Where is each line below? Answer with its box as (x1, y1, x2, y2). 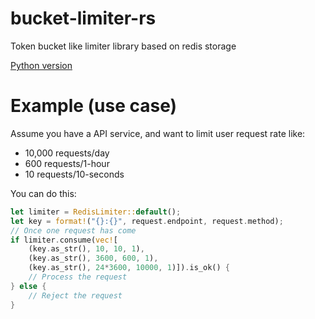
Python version (10, 59, 73, 71)
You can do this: (10, 187, 77, 199)
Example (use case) (10, 95, 178, 117)
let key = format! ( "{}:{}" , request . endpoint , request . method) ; (10, 216, 284, 226)
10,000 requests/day (24, 147, 110, 159)
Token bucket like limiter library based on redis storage (10, 40, 237, 52)
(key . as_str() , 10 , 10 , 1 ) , (28, 244, 145, 254)
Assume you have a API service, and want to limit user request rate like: (10, 127, 306, 139)
